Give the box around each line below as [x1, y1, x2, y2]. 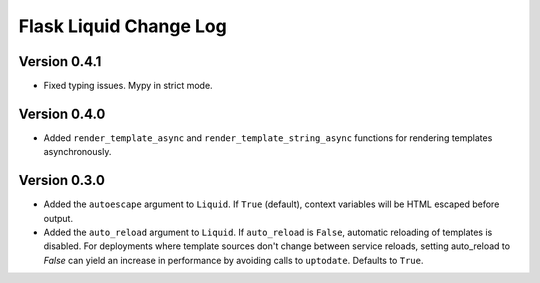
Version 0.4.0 [18, 105, 106, 122]
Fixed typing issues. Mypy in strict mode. [43, 80, 214, 92]
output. [43, 212, 74, 224]
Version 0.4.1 [18, 53, 102, 70]
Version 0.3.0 [18, 172, 105, 189]
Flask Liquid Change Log [18, 15, 227, 37]
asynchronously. [43, 146, 112, 158]
